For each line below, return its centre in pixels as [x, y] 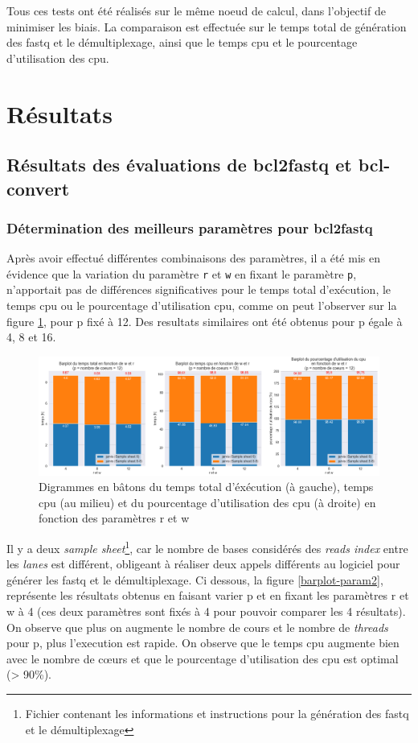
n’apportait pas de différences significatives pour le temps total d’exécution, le [199, 289]
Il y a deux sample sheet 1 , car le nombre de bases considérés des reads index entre [207, 547]
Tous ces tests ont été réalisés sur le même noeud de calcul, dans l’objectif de [196, 10]
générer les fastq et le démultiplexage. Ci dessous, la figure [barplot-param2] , [195, 579]
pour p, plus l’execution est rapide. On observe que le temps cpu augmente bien [203, 643]
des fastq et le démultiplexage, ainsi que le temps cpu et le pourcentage [182, 42]
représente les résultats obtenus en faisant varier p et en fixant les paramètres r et [208, 595]
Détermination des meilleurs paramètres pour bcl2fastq [190, 227]
